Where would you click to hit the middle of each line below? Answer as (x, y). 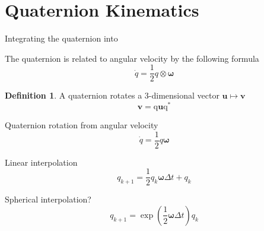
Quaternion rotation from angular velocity (82, 125)
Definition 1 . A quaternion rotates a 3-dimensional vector (112, 95)
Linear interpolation (41, 162)
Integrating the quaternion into (61, 38)
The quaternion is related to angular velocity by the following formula (132, 58)
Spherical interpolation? (48, 199)
